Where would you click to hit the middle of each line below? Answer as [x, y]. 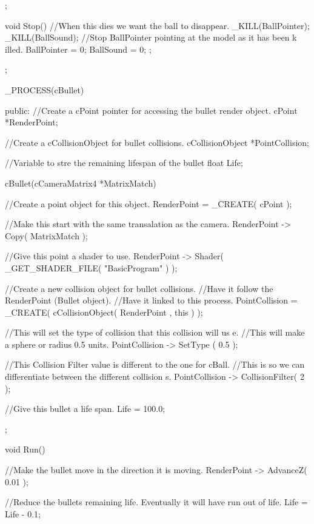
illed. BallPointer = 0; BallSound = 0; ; [78, 49]
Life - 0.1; [23, 513]
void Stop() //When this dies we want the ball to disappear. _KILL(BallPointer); [157, 25]
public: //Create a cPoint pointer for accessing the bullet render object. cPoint [151, 110]
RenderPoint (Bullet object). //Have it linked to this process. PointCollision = [151, 300]
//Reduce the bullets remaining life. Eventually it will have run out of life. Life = [156, 502]
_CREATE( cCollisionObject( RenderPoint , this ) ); [104, 312]
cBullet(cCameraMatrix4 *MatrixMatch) [81, 183]
